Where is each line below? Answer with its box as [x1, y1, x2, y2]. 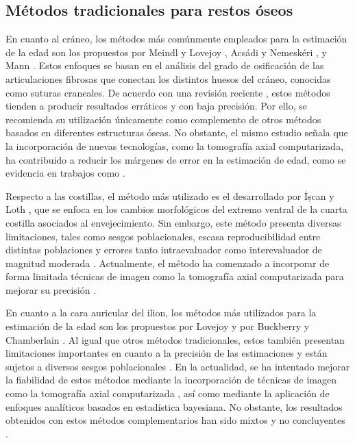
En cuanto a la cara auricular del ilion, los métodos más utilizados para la [5, 305, 317, 320]
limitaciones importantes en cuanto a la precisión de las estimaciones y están [5, 346, 328, 360]
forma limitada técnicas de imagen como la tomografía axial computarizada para [5, 269, 344, 283]
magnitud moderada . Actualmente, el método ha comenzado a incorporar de [5, 255, 330, 270]
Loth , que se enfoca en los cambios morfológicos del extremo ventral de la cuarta [5, 202, 347, 216]
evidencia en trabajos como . [5, 166, 125, 180]
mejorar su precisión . [5, 282, 97, 296]
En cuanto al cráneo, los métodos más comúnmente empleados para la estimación [5, 31, 347, 46]
